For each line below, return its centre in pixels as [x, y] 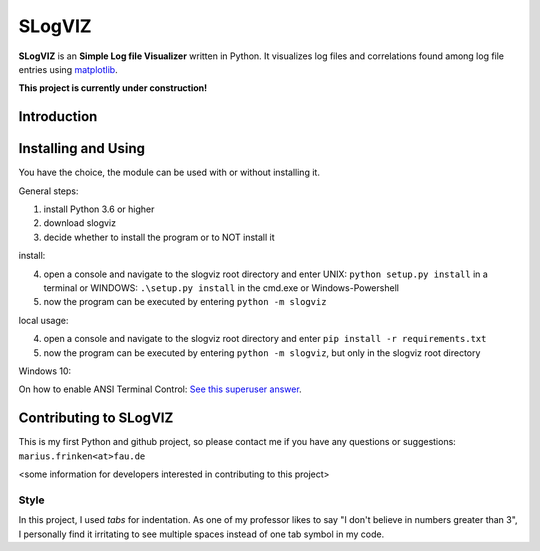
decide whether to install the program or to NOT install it [159, 237]
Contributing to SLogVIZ [96, 418]
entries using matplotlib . [68, 69]
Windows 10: [45, 371]
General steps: [48, 191]
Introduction [58, 116]
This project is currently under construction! [113, 88]
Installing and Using [81, 148]
